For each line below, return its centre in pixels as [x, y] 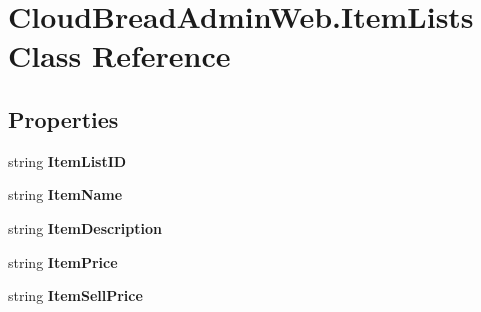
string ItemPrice [63, 261]
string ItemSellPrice [75, 295]
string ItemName [65, 194]
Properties [63, 118]
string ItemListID [67, 160]
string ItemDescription [85, 227]
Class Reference [119, 55]
